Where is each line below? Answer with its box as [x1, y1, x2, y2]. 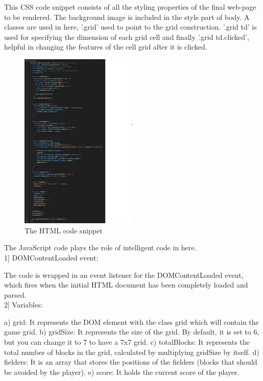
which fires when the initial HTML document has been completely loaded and [4, 279, 248, 290]
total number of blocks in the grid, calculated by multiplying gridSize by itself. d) [4, 346, 259, 357]
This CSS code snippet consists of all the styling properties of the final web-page [4, 2, 256, 12]
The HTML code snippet [25, 225, 103, 235]
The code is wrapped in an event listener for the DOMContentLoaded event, [4, 269, 244, 280]
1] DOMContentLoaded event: [4, 252, 99, 263]
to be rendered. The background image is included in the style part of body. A [4, 11, 250, 22]
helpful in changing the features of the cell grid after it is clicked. [4, 41, 207, 52]
